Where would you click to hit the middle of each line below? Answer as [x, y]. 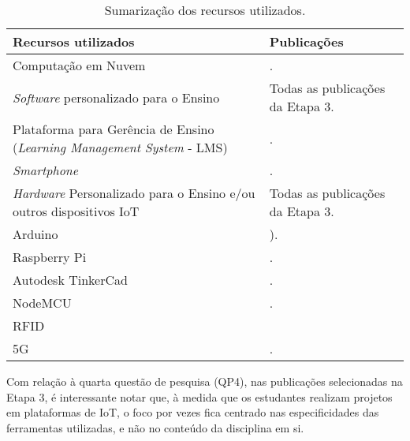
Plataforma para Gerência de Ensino [114, 129]
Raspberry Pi [50, 257]
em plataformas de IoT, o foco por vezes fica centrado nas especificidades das [193, 412]
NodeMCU [42, 303]
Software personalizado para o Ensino [116, 97]
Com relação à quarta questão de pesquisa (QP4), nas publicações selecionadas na [205, 381]
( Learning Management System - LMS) [120, 147]
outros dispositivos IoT [76, 211]
